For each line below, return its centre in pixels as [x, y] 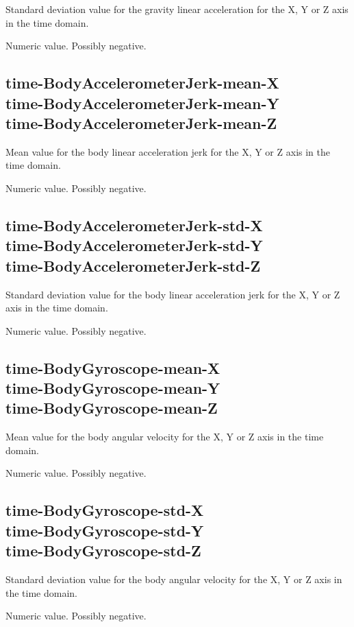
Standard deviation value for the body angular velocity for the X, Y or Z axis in [174, 579]
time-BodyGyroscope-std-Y [105, 530]
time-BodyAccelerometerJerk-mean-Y [142, 103]
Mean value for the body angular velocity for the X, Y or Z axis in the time [165, 437]
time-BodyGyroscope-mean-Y [113, 388]
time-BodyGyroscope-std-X [105, 510]
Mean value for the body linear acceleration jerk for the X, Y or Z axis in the [168, 151]
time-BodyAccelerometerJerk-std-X [134, 225]
